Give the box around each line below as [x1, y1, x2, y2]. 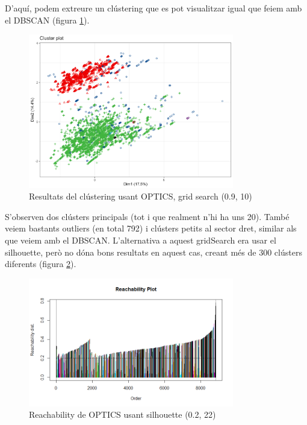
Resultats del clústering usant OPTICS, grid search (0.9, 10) [29, 190, 252, 203]
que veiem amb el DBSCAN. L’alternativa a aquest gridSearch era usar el [5, 233, 276, 246]
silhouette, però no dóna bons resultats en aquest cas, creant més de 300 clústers [5, 245, 302, 258]
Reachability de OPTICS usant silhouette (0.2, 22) [29, 408, 216, 421]
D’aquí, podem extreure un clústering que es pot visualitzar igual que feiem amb [5, 2, 302, 14]
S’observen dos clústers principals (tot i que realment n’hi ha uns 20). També [5, 210, 290, 222]
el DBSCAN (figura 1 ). [5, 13, 90, 26]
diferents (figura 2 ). [5, 257, 76, 270]
